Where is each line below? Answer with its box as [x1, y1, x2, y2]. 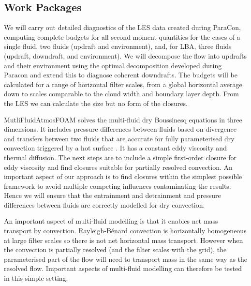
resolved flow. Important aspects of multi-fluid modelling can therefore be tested [4, 263, 242, 273]
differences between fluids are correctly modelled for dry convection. [4, 199, 205, 210]
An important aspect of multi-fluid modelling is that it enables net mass [4, 216, 218, 226]
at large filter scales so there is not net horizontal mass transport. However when [4, 235, 243, 245]
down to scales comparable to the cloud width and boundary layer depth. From [4, 89, 239, 99]
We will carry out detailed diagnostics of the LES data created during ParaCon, [4, 22, 241, 32]
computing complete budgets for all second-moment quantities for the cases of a [4, 31, 240, 42]
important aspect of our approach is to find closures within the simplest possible [4, 171, 242, 181]
